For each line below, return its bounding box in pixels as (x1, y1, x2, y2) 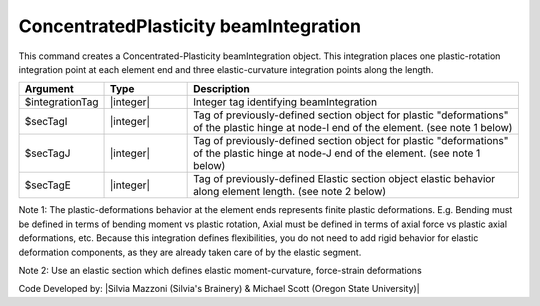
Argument (24, 82, 74, 96)
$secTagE (24, 178, 72, 192)
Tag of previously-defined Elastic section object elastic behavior (193, 172, 496, 186)
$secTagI (24, 115, 68, 129)
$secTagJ (24, 146, 71, 160)
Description (193, 82, 250, 96)
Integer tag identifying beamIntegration (193, 95, 378, 109)
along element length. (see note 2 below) (193, 185, 387, 199)
